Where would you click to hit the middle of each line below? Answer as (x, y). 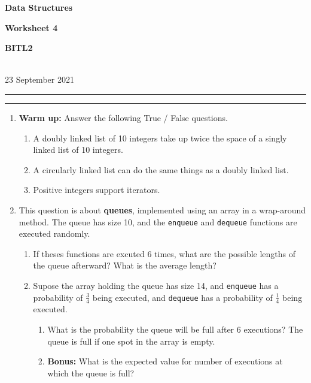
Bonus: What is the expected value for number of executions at (165, 361)
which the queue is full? (91, 373)
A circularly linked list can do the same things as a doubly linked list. (161, 169)
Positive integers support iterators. (97, 190)
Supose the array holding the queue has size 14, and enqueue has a (156, 285)
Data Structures (39, 7)
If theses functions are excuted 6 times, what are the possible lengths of (164, 253)
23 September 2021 (39, 79)
